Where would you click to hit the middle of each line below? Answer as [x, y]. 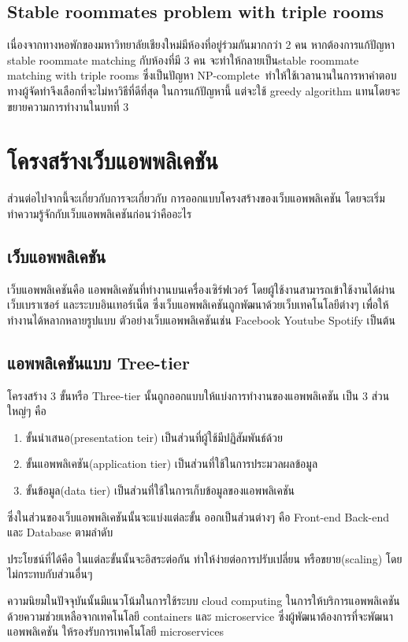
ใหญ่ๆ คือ [27, 411]
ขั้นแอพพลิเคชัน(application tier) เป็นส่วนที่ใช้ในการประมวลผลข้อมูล [172, 464]
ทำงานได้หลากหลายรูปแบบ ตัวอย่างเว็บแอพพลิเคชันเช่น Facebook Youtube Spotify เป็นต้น [201, 319]
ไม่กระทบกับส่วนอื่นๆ [50, 574]
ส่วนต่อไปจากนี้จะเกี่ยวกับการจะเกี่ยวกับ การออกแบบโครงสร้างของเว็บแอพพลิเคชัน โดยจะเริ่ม [196, 198]
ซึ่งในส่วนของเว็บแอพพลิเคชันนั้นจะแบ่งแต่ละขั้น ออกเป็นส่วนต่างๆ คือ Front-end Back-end [198, 516]
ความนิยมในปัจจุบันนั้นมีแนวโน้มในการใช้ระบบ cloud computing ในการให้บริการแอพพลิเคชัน [204, 601]
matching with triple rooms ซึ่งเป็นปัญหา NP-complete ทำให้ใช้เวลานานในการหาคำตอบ [202, 75]
